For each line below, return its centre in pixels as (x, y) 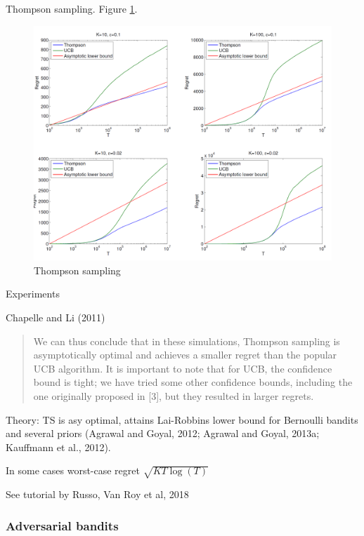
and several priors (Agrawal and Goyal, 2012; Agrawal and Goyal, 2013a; (163, 433)
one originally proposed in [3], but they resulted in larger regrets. (174, 395)
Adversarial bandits (62, 525)
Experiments (33, 294)
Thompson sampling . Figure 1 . (72, 8)
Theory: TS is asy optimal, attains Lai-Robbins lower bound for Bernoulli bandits (182, 419)
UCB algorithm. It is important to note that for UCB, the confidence (183, 368)
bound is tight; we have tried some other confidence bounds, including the (193, 382)
